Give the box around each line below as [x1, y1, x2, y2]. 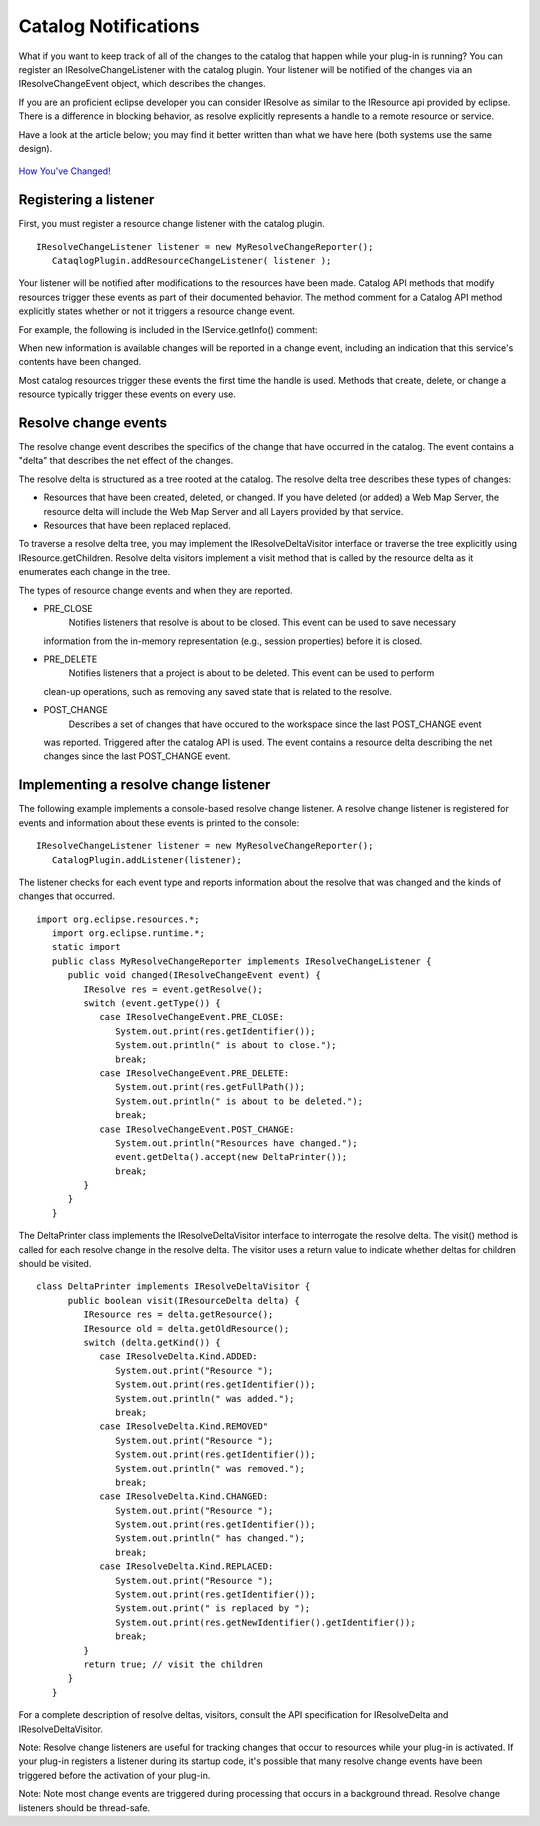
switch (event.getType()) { [83, 998, 222, 1009]
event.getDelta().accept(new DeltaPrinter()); [115, 1151, 348, 1163]
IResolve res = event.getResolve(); [83, 983, 264, 995]
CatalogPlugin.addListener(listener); [51, 854, 242, 865]
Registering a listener [18, 191, 155, 209]
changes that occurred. [18, 890, 115, 902]
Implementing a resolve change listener [18, 776, 271, 794]
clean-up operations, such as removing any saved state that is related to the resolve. [43, 685, 392, 697]
